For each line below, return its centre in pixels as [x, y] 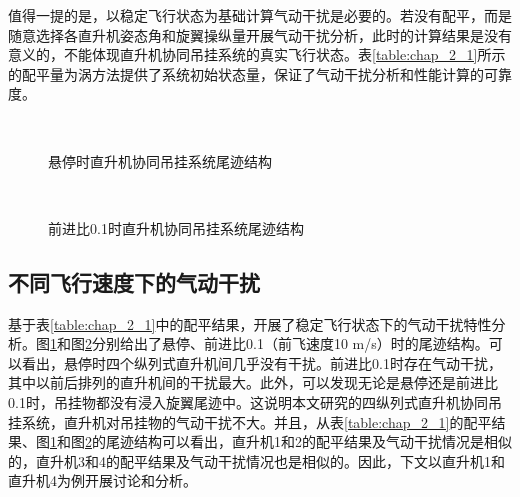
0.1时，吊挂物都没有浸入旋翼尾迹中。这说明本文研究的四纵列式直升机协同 [248, 401]
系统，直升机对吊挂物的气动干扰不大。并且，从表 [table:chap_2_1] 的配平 [256, 421]
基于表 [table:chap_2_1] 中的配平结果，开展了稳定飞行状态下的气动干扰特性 [250, 323]
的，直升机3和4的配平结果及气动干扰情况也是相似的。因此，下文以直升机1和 [256, 460]
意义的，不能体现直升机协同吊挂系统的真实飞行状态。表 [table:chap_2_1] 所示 [257, 54]
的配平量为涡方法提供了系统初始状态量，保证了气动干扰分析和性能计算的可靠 [260, 73]
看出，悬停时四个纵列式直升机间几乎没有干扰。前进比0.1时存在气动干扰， [261, 362]
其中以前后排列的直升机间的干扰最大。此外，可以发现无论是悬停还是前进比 [253, 382]
